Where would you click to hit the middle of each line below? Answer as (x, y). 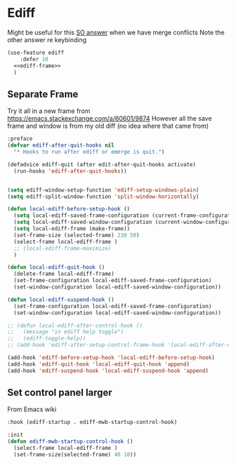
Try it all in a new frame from (49, 111)
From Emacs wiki (32, 409)
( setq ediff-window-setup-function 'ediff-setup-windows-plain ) (103, 190)
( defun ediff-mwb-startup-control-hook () (70, 442)
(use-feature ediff (36, 53)
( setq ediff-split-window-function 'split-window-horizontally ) (103, 197)
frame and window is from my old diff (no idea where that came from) (108, 126)
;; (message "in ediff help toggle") (66, 332)
